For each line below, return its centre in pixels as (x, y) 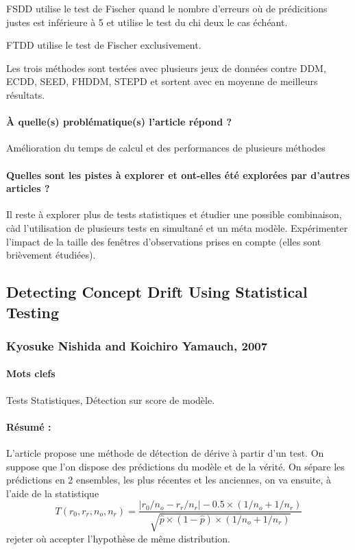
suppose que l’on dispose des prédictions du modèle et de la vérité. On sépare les (175, 466)
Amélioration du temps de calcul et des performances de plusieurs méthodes (166, 148)
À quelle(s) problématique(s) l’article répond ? (119, 122)
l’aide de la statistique (53, 493)
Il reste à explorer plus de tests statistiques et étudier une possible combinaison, (174, 214)
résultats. (26, 94)
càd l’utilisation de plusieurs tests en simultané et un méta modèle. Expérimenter (177, 227)
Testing (33, 312)
